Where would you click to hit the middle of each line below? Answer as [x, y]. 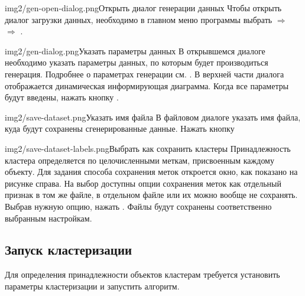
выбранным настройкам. [48, 218]
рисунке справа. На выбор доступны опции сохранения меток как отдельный [143, 183]
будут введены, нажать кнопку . [62, 97]
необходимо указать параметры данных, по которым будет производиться [137, 62]
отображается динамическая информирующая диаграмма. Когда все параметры [147, 85]
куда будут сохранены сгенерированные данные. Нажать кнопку [120, 129]
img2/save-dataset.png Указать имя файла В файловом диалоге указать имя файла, [153, 117]
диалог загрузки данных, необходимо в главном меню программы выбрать [139, 19]
